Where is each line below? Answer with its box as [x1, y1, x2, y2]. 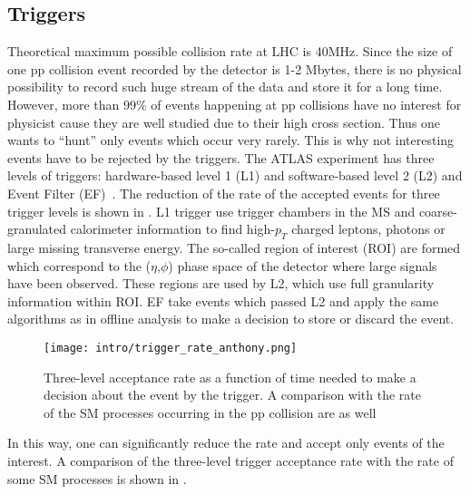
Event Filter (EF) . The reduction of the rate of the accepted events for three [7, 183, 440, 202]
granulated [7, 219, 67, 238]
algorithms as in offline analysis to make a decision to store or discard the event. [7, 309, 455, 328]
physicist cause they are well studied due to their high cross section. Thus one [7, 112, 441, 131]
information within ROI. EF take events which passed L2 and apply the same [7, 291, 439, 310]
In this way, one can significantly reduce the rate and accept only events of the [7, 433, 445, 452]
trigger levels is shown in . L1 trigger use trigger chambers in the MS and [7, 201, 416, 220]
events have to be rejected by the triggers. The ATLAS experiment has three [7, 148, 435, 167]
